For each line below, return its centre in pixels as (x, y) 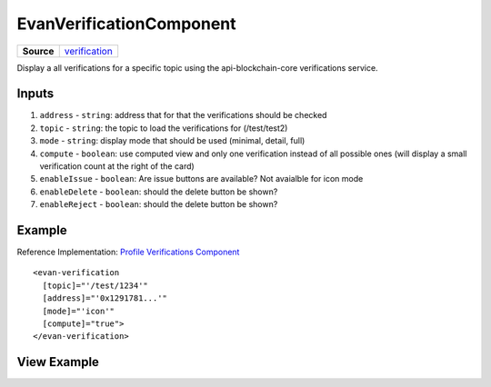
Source (38, 51)
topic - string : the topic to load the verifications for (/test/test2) (164, 128)
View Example (58, 362)
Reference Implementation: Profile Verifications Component (128, 252)
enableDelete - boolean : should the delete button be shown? (159, 192)
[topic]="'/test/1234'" (95, 285)
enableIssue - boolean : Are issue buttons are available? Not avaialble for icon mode (201, 179)
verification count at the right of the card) (117, 166)
